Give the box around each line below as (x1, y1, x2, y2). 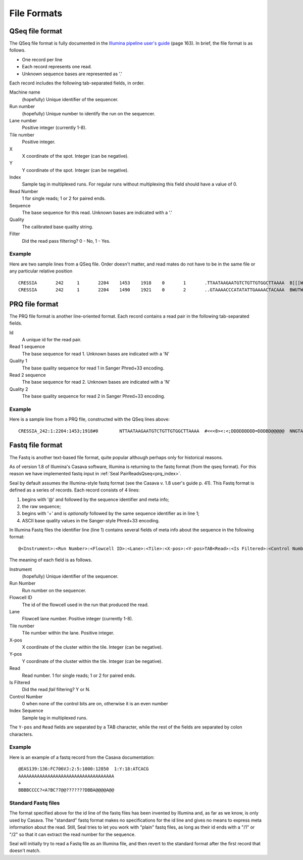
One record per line (22, 56, 63, 63)
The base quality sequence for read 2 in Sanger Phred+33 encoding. (22, 393, 165, 399)
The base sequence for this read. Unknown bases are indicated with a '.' (22, 210, 173, 216)
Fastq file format (9, 441, 63, 449)
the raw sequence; (22, 503, 61, 509)
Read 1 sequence (9, 344, 45, 350)
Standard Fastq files (9, 799, 60, 806)
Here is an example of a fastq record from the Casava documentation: (9, 754, 155, 760)
